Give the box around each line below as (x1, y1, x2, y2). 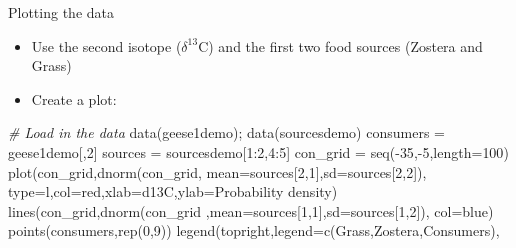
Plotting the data (8, 2, 114, 22)
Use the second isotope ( (31, 35, 182, 56)
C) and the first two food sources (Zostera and (198, 35, 483, 56)
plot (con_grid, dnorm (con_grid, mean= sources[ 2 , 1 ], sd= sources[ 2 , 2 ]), (8, 161, 427, 182)
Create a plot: (31, 88, 117, 109)
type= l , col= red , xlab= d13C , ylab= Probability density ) (8, 181, 338, 202)
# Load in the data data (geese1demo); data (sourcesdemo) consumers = (8, 122, 445, 143)
